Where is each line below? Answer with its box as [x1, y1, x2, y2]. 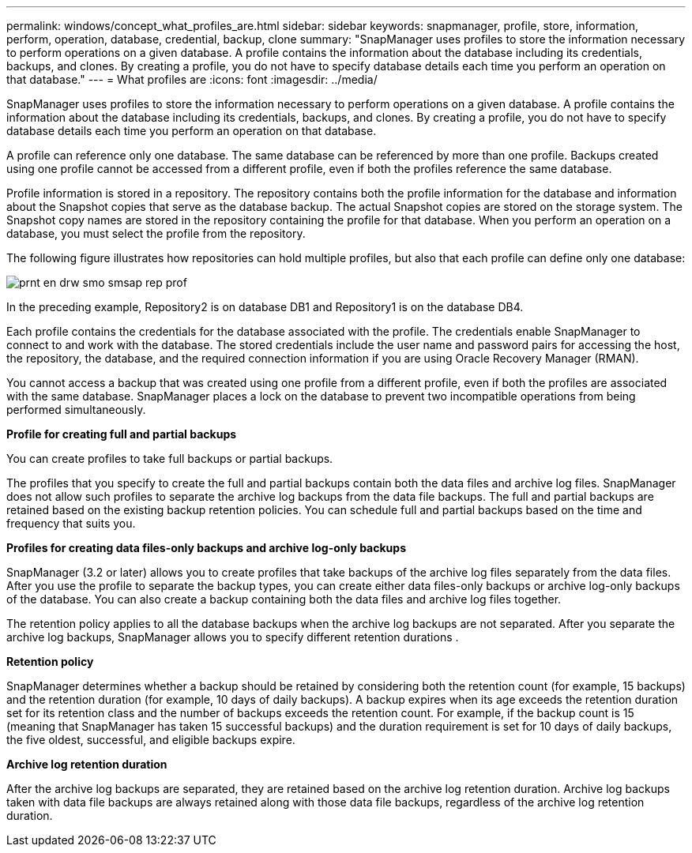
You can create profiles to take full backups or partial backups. [6, 452, 333, 465]
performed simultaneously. [6, 403, 146, 416]
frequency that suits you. [6, 517, 136, 530]
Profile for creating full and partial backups [6, 427, 237, 441]
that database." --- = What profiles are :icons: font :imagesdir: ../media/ [6, 73, 378, 86]
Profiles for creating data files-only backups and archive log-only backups [6, 541, 406, 554]
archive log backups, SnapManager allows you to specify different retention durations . [6, 630, 459, 644]
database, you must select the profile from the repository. [6, 227, 306, 240]
